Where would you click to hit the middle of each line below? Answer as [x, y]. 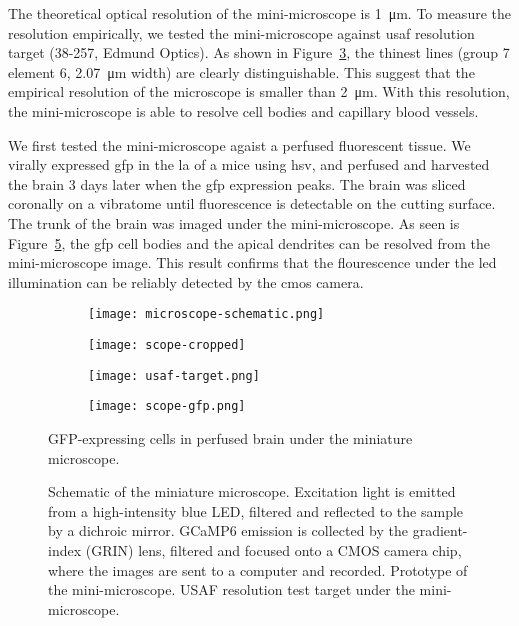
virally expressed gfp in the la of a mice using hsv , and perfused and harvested [249, 164]
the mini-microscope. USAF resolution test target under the [231, 589]
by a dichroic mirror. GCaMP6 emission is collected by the [228, 530]
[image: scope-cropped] [167, 344]
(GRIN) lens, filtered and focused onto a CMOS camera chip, [273, 549]
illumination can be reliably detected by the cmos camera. [186, 281]
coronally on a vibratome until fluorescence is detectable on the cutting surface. [252, 203]
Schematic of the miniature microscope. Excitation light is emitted [252, 491]
